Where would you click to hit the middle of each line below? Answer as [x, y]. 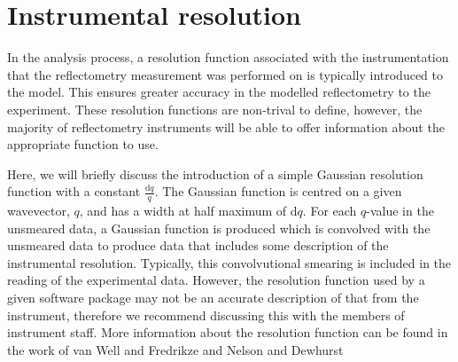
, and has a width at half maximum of [183, 211]
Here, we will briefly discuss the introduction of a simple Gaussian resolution [215, 173]
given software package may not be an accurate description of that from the [213, 298]
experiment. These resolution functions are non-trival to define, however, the [215, 109]
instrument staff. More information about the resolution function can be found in [228, 332]
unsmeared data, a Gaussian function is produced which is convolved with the [219, 228]
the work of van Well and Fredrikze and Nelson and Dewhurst [175, 349]
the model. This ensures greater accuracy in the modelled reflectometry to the [219, 92]
